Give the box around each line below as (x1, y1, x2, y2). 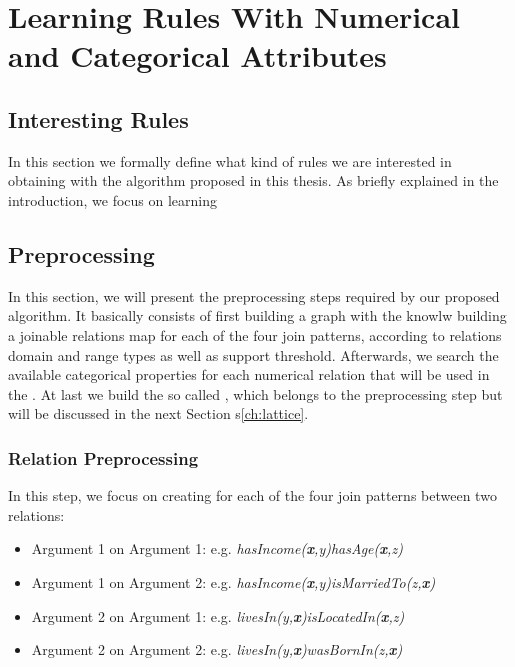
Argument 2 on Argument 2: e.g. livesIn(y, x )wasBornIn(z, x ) (31, 639, 403, 660)
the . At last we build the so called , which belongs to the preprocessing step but (8, 383, 503, 404)
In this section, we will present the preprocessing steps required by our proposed (8, 285, 500, 306)
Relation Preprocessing (8, 445, 199, 470)
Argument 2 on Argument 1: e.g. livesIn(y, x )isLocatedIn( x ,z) (31, 605, 405, 626)
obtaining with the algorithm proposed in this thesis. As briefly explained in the (8, 170, 499, 191)
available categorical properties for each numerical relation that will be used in (8, 364, 490, 385)
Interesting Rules (8, 103, 189, 134)
